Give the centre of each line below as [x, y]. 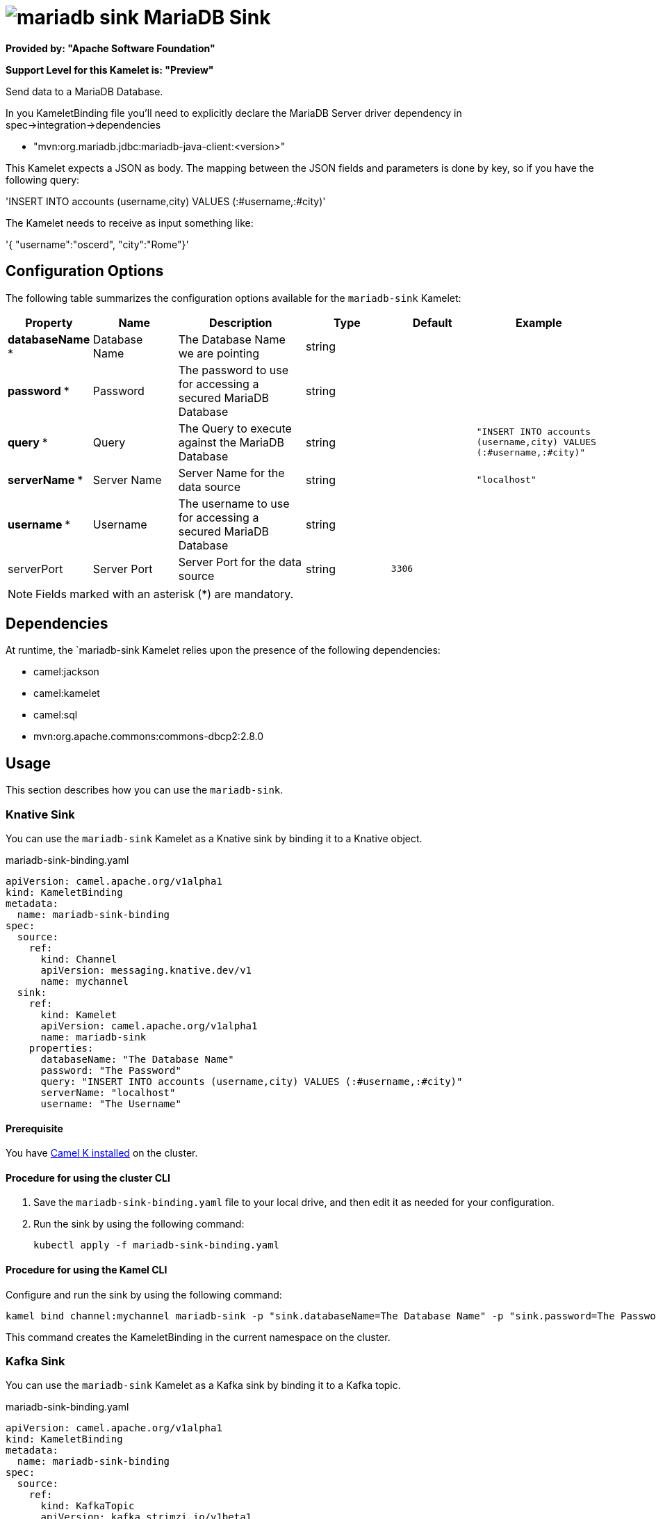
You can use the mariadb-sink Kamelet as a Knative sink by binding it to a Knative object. [214, 839]
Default [432, 322]
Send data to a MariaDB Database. [84, 91]
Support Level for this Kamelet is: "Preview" [110, 70]
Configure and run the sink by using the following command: [144, 1294]
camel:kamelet [67, 693]
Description [241, 322]
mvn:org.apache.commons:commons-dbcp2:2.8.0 [149, 737]
